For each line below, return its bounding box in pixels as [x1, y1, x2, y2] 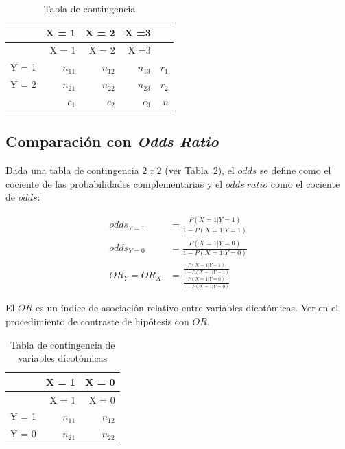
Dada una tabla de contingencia [5, 163, 139, 177]
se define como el [260, 163, 331, 177]
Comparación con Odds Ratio [5, 131, 219, 152]
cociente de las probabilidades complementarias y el [5, 176, 223, 190]
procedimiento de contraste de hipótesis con [5, 314, 189, 328]
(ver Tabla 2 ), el [165, 163, 235, 177]
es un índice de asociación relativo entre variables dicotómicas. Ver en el [36, 300, 339, 315]
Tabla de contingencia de [10, 337, 115, 351]
